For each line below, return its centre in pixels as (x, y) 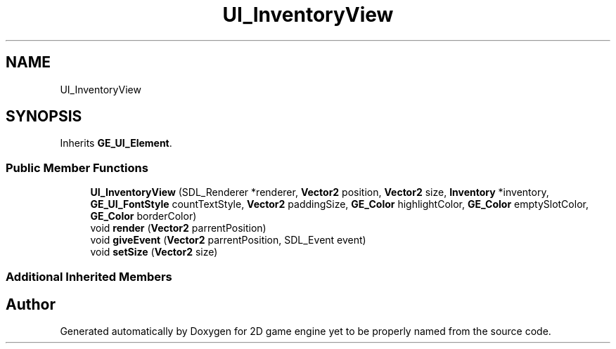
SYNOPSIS (44, 117)
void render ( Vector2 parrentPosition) (178, 228)
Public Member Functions (77, 167)
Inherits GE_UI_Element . (116, 143)
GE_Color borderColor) (143, 216)
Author (31, 304)
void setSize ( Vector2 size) (154, 252)
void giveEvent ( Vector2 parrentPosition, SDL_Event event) (228, 240)
